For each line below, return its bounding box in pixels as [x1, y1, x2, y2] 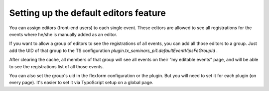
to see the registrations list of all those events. [9, 63, 104, 69]
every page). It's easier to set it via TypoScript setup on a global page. [9, 80, 154, 86]
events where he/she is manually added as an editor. [9, 31, 118, 37]
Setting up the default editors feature [9, 7, 166, 18]
